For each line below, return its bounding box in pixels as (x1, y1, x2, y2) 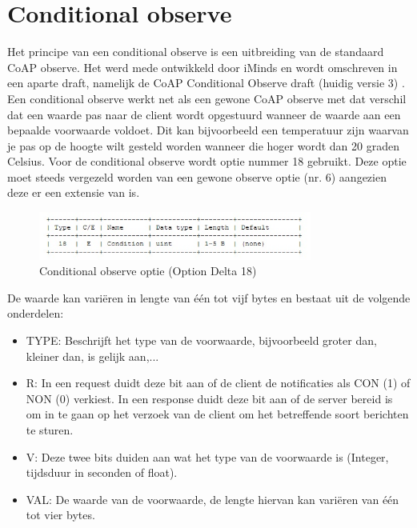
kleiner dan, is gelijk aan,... (26, 347, 159, 364)
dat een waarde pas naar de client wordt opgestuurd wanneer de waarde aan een (7, 106, 401, 122)
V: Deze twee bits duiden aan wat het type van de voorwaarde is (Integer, (26, 448, 389, 465)
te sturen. (26, 422, 74, 438)
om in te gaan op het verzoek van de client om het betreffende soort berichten (26, 406, 409, 422)
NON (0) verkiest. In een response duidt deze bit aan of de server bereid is (26, 390, 393, 406)
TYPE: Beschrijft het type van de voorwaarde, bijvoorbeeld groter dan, (26, 332, 377, 349)
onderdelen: (7, 305, 64, 322)
